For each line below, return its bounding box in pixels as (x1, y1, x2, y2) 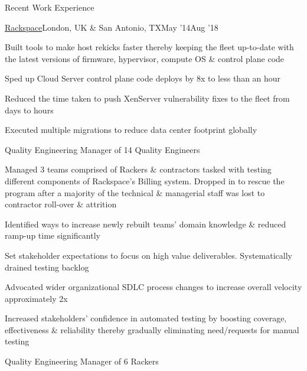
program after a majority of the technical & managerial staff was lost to (5, 186, 265, 198)
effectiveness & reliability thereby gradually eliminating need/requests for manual (5, 323, 299, 336)
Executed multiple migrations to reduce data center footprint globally (5, 123, 257, 136)
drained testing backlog (5, 261, 89, 273)
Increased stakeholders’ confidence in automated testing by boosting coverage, (5, 312, 287, 324)
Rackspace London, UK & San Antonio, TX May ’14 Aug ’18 (5, 21, 218, 33)
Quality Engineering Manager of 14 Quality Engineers (5, 143, 200, 155)
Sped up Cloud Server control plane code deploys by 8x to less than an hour (5, 72, 281, 84)
